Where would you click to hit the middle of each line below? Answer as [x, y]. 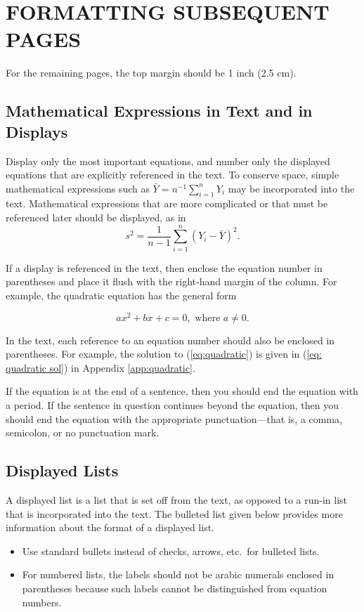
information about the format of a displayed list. [110, 527]
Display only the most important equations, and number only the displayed [168, 161]
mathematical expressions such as [78, 188]
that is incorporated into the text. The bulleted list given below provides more [174, 513]
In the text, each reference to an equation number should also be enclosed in [170, 340]
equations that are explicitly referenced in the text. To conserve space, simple [173, 175]
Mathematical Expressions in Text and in [159, 111]
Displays [37, 131]
